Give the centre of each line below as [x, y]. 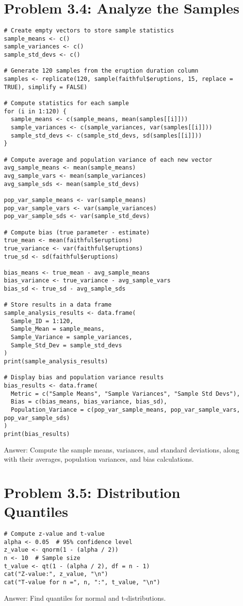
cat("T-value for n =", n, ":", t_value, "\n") [82, 583]
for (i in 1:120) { [35, 111]
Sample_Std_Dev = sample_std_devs [66, 345]
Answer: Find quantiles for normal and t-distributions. [85, 598]
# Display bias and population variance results [84, 378]
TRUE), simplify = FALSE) [46, 87]
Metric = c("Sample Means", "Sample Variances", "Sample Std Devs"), [125, 394]
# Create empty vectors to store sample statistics [89, 31]
